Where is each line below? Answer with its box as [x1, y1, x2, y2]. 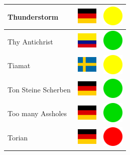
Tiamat [8, 60, 31, 71]
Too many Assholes [8, 108, 67, 119]
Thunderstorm [8, 11, 59, 22]
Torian [8, 132, 28, 143]
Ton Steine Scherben [8, 84, 71, 94]
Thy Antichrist [8, 36, 53, 46]
